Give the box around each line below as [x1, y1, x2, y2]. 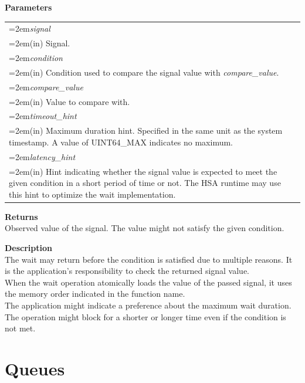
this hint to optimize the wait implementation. [9, 188, 176, 200]
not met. [5, 322, 36, 334]
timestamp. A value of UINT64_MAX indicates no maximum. [9, 135, 233, 148]
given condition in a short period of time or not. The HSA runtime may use [9, 177, 281, 189]
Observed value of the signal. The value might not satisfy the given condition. [5, 222, 284, 234]
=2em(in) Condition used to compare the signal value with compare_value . [9, 66, 279, 78]
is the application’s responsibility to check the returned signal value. [5, 265, 250, 277]
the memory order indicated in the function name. [5, 287, 185, 300]
